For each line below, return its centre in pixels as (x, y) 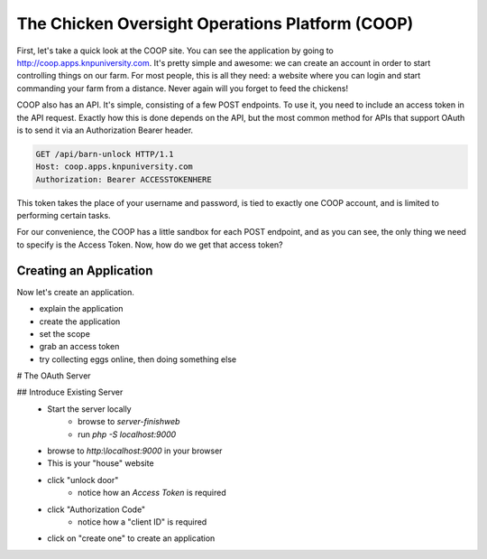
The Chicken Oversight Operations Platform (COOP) (215, 23)
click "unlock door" (83, 480)
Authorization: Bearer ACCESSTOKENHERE (124, 179)
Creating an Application (85, 270)
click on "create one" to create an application (131, 538)
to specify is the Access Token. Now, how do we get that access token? (150, 245)
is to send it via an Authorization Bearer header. (105, 130)
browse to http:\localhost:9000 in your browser (135, 451)
